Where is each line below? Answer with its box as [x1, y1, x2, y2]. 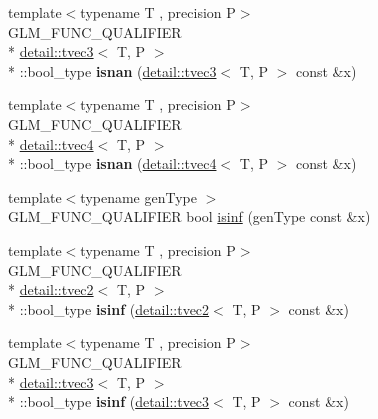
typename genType [80, 186, 197, 207]
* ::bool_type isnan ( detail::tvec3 [8, 60, 217, 81]
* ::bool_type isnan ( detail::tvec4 [8, 153, 217, 174]
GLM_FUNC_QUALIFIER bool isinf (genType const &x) [8, 206, 371, 227]
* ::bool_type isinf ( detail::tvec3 [8, 391, 210, 412]
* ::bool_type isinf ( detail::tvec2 [8, 298, 210, 319]
